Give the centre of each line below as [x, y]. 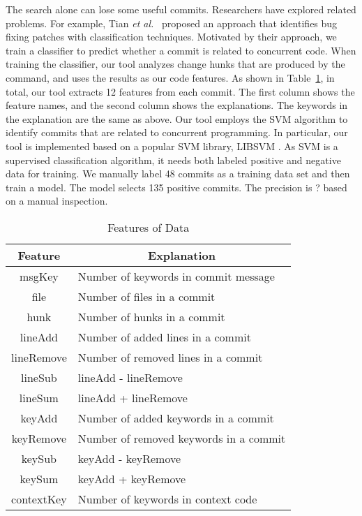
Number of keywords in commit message [176, 276]
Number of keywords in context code [167, 499]
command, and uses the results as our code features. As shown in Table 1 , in [170, 77]
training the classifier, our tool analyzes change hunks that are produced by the [175, 64]
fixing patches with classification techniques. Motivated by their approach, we [171, 37]
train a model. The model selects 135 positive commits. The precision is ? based [176, 187]
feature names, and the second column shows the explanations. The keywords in [177, 105]
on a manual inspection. [57, 201]
